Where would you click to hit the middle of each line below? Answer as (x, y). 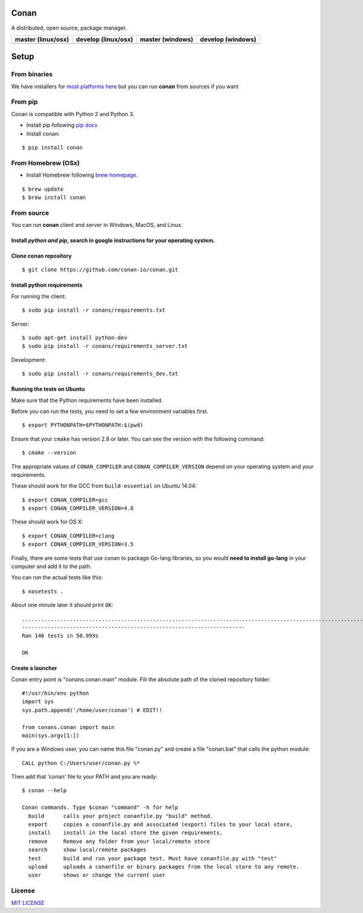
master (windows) (167, 39)
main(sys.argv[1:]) (51, 735)
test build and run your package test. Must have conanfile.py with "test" (153, 858)
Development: (29, 359)
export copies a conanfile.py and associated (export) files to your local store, (161, 825)
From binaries (32, 74)
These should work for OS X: (47, 522)
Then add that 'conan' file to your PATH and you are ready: (84, 777)
